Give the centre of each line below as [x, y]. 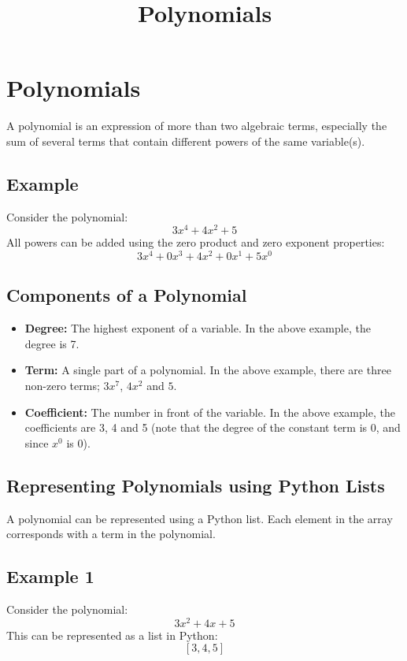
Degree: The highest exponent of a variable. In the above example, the [198, 328]
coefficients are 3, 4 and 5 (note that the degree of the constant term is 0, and [213, 427]
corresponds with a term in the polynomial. [111, 534]
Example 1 [50, 576]
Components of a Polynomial [127, 295]
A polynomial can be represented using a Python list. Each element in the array [200, 518]
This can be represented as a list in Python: [112, 635]
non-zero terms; [62, 386]
